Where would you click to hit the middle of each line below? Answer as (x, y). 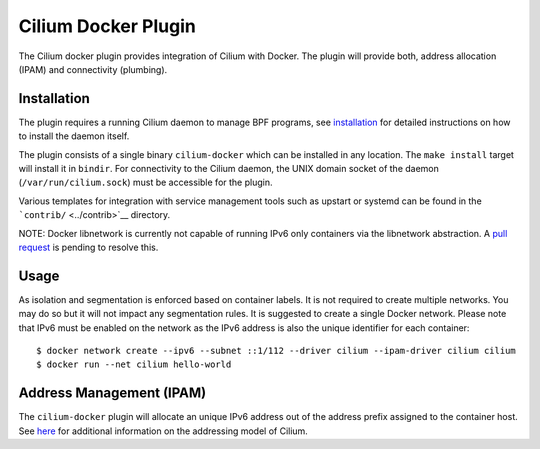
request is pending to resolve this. (88, 247)
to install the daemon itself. (74, 136)
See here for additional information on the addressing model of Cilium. (163, 431)
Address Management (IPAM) (112, 393)
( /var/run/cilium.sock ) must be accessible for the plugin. (145, 182)
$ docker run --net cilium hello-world (134, 364)
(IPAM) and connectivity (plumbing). (93, 69)
